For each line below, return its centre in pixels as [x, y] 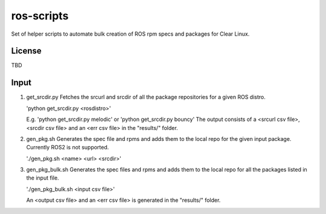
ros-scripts [40, 16]
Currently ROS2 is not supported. [68, 148]
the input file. [43, 178]
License [26, 51]
